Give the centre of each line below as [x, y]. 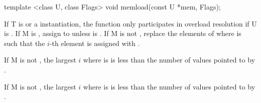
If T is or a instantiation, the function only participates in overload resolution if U [130, 23]
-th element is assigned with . [95, 43]
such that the [25, 43]
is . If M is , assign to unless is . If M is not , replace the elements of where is [123, 33]
